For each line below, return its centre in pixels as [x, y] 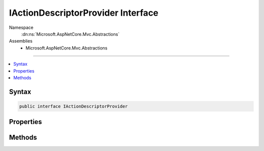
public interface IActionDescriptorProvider [74, 106]
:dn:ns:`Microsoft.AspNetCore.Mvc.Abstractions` [70, 34]
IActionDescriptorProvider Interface [84, 13]
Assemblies [21, 41]
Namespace [21, 27]
